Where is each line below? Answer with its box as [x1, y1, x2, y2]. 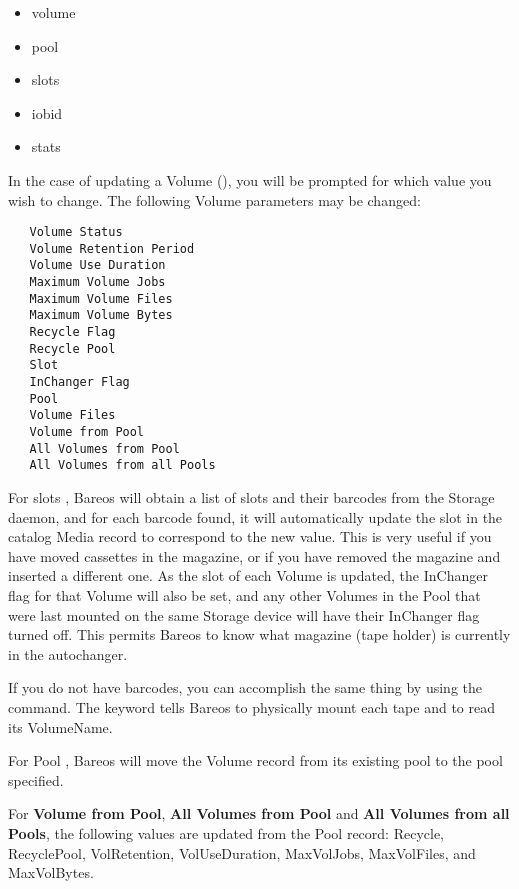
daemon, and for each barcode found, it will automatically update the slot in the [8, 506, 503, 527]
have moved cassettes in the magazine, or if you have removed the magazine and [8, 545, 501, 566]
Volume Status [29, 225, 123, 240]
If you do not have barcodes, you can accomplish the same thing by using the [8, 677, 482, 698]
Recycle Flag [29, 325, 116, 340]
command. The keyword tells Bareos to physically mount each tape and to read [8, 696, 496, 717]
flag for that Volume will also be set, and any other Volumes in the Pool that [8, 584, 481, 605]
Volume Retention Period [29, 241, 195, 256]
